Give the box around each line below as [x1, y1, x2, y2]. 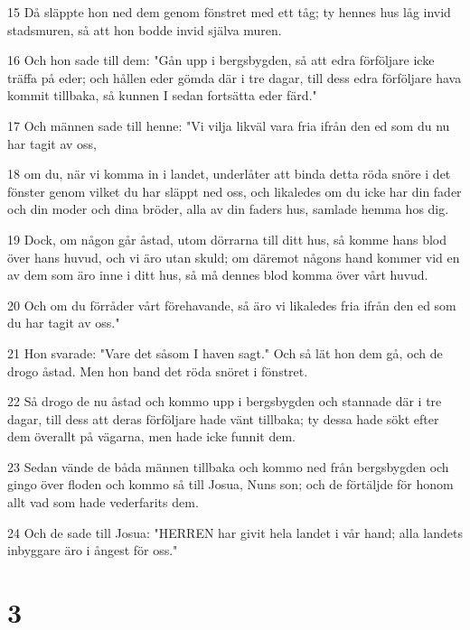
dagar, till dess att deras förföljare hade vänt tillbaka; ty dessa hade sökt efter [7, 409, 439, 428]
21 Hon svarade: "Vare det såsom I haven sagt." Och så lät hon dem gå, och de [7, 343, 443, 362]
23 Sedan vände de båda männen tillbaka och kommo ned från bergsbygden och [7, 457, 449, 476]
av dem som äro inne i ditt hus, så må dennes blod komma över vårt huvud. [7, 265, 428, 284]
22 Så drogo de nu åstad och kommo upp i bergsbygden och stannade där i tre [7, 392, 442, 411]
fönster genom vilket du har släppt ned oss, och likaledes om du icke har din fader [7, 181, 462, 200]
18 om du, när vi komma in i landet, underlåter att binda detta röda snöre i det [7, 164, 451, 183]
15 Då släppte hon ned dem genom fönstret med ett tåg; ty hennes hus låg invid [7, 3, 451, 21]
